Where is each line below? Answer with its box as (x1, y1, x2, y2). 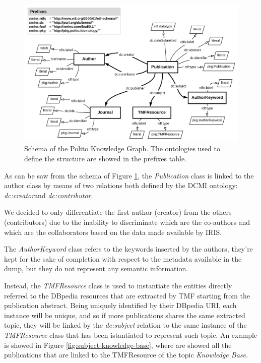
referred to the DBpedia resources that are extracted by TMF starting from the (4, 290, 250, 300)
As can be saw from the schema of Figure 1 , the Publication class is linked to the (4, 170, 254, 180)
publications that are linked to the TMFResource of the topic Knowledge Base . (4, 349, 248, 360)
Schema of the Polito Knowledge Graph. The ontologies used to (24, 143, 220, 154)
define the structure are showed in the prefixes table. (24, 153, 186, 164)
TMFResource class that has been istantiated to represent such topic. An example (4, 329, 257, 340)
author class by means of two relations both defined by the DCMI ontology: (4, 180, 238, 191)
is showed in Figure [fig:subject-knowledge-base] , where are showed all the (4, 339, 232, 350)
